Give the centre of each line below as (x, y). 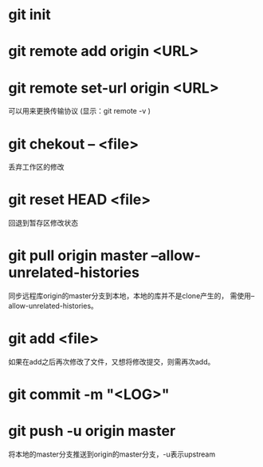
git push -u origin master (92, 431)
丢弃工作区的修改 (36, 167)
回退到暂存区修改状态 (43, 223)
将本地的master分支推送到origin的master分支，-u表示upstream (112, 454)
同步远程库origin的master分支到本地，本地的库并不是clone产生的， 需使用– (131, 296)
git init (30, 15)
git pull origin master (79, 255)
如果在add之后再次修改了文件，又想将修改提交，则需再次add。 (112, 362)
